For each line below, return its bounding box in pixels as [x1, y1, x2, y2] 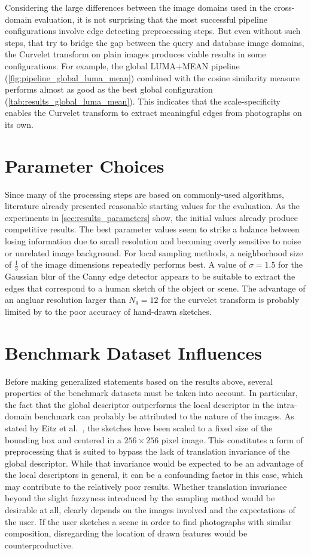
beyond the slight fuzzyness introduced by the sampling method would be [5, 492, 275, 504]
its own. [5, 118, 33, 130]
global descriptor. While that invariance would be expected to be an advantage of [5, 456, 304, 469]
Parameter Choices [5, 153, 164, 177]
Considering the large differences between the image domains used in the [5, 1, 272, 13]
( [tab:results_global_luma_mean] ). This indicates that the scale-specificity [5, 94, 280, 107]
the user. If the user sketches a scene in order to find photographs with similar [5, 515, 292, 528]
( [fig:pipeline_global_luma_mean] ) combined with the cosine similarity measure [5, 71, 300, 84]
